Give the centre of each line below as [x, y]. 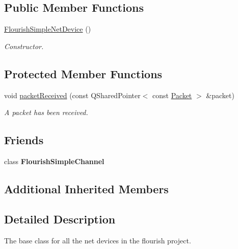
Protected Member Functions [83, 73]
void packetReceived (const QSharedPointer [72, 95]
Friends [24, 140]
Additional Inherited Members [86, 188]
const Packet [172, 95]
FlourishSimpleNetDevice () [48, 29]
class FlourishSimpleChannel [54, 161]
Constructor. [24, 46]
